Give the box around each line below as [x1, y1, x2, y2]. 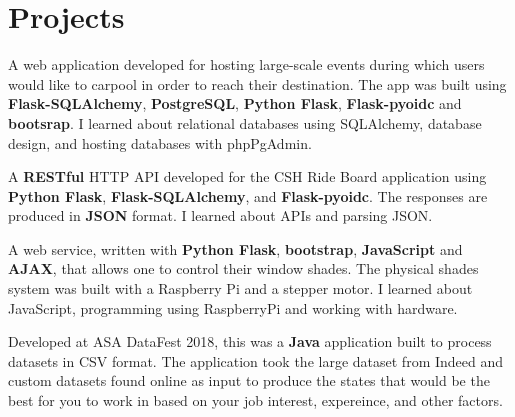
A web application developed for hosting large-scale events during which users [8, 54, 485, 75]
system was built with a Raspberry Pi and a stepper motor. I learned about [8, 278, 473, 299]
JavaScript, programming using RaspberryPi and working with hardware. [8, 297, 458, 318]
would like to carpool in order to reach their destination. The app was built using [8, 73, 507, 94]
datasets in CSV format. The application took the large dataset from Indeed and [8, 350, 504, 371]
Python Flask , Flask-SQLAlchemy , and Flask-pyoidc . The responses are [8, 185, 488, 206]
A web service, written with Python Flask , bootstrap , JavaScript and [8, 238, 463, 259]
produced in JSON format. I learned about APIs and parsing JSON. [8, 205, 433, 226]
